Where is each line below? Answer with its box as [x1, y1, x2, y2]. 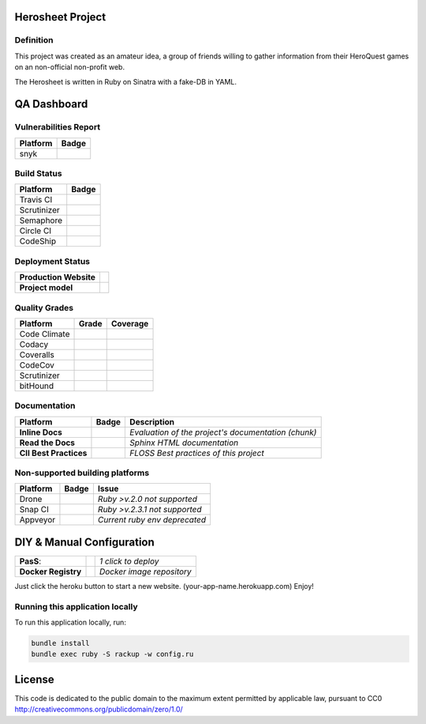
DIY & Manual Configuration [14, 535, 155, 549]
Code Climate [19, 328, 70, 339]
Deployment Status [14, 255, 91, 266]
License [14, 673, 54, 686]
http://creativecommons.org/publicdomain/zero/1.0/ [14, 704, 183, 715]
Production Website [19, 272, 96, 283]
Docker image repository [99, 566, 192, 577]
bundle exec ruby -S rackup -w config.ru [31, 650, 194, 659]
